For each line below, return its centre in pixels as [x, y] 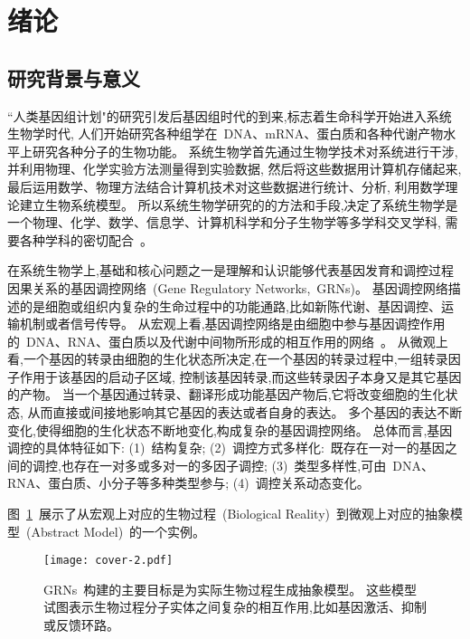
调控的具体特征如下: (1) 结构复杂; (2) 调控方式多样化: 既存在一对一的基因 [226, 448]
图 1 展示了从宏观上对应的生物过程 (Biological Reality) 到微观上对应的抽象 [229, 514]
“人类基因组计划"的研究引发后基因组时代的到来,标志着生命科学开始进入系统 [230, 115]
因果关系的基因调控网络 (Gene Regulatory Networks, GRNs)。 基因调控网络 [228, 287]
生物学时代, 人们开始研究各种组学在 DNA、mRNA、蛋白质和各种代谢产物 [226, 134]
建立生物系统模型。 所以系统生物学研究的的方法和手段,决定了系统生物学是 [239, 204]
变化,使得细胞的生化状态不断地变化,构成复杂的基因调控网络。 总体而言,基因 [230, 429]
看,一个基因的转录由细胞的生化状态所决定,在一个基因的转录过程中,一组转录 [228, 359]
